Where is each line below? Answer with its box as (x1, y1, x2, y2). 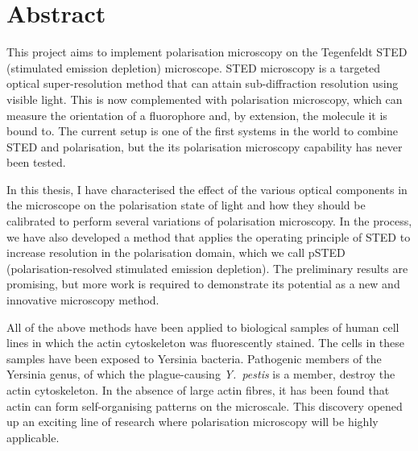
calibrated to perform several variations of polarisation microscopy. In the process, (6, 213, 412, 230)
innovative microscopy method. (6, 292, 159, 308)
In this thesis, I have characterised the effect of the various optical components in (6, 180, 408, 197)
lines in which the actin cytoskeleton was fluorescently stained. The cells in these (6, 334, 405, 351)
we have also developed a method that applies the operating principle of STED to (6, 228, 411, 245)
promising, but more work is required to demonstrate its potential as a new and (6, 275, 400, 292)
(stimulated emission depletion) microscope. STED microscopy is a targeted (6, 59, 381, 76)
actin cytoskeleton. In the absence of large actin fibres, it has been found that (6, 382, 390, 398)
